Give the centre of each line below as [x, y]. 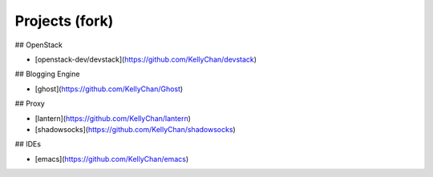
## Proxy [30, 103]
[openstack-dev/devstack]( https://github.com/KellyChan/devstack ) [146, 59]
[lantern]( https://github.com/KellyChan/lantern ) [113, 118]
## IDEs [28, 144]
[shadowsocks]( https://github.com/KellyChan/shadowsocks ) [135, 129]
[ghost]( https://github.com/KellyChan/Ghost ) [109, 89]
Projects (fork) [64, 21]
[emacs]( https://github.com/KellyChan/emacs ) [111, 159]
